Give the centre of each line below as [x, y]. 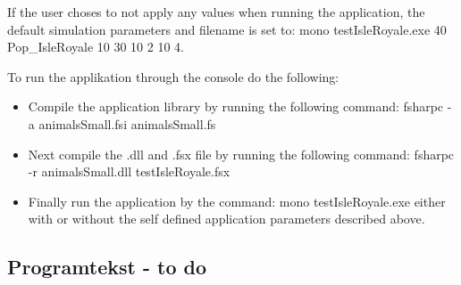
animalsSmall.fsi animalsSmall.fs [127, 123]
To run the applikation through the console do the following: [173, 76]
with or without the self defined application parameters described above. [226, 219]
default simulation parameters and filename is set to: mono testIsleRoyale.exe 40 [227, 29]
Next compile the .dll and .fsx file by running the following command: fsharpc [241, 154]
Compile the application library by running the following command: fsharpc [236, 106]
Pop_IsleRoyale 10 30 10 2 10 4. [96, 47]
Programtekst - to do [107, 267]
